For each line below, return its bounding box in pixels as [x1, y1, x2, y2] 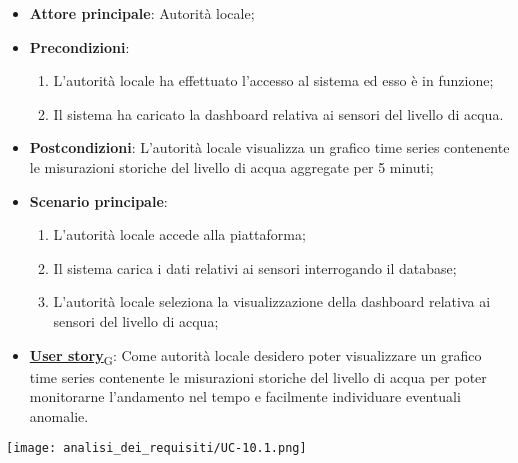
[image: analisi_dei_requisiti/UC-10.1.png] [6, 441, 307, 456]
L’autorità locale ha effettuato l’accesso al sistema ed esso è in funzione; [53, 70, 494, 91]
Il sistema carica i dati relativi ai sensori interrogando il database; [53, 257, 457, 278]
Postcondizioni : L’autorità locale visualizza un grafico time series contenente [29, 137, 510, 158]
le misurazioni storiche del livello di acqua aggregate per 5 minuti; [29, 156, 434, 177]
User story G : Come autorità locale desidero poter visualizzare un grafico [29, 344, 482, 368]
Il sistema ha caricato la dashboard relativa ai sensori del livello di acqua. [53, 103, 504, 124]
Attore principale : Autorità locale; [29, 3, 255, 23]
